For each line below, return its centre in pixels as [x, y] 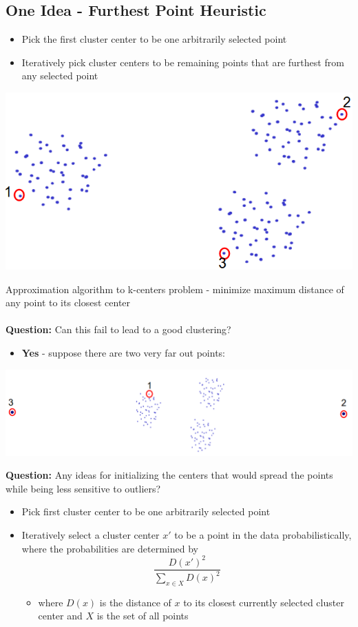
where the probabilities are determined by [110, 548]
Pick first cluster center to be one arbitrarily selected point [146, 511]
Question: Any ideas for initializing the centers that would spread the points [169, 475]
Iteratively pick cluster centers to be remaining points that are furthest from [183, 62]
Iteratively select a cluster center [91, 534]
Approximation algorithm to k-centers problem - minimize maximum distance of [175, 289]
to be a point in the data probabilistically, [263, 534]
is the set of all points [143, 616]
